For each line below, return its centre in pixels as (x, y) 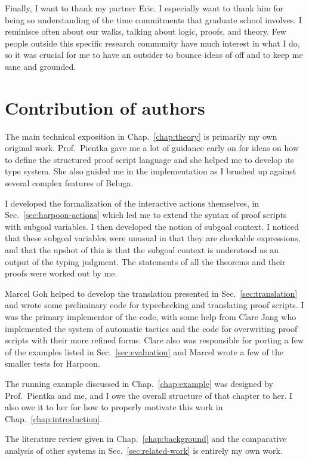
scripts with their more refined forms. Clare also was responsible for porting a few (154, 340)
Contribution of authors (105, 107)
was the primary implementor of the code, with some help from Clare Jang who (151, 316)
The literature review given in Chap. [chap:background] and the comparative (146, 439)
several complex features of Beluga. (69, 183)
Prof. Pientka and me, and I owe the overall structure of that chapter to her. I (149, 395)
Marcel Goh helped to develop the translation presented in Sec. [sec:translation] (151, 293)
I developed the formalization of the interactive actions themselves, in (132, 203)
